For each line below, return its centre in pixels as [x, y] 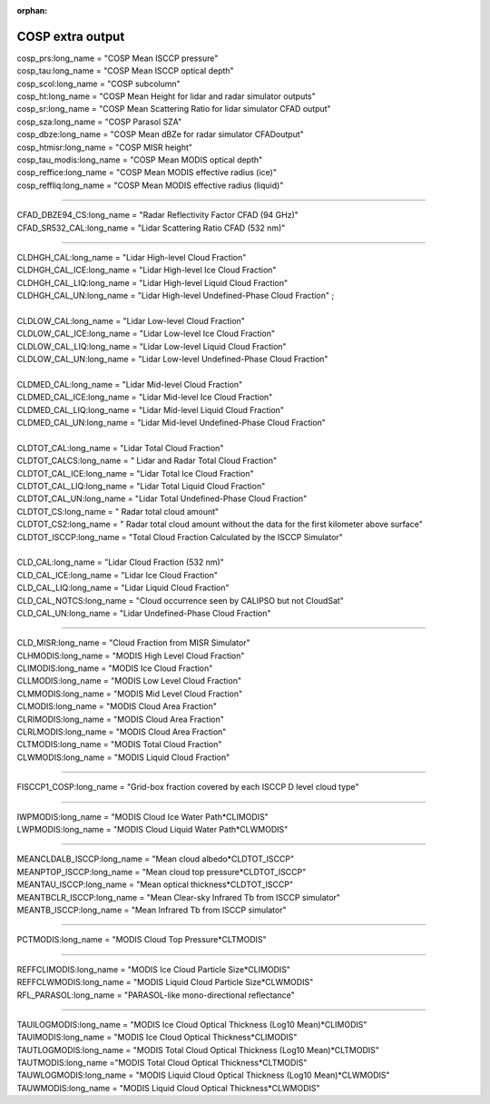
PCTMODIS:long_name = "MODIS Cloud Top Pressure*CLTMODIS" [142, 940]
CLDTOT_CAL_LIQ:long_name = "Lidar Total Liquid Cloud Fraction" [141, 487]
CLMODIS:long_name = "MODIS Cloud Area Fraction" [117, 706]
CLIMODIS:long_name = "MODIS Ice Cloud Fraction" [115, 668]
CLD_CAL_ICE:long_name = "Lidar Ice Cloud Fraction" [117, 575]
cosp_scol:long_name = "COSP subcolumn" [98, 84]
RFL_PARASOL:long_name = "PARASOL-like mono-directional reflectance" [156, 995]
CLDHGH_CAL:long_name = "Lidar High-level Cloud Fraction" [132, 257]
